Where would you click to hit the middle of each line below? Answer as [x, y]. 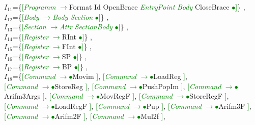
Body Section [73, 16]
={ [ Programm [34, 7]
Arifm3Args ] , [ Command [44, 96]
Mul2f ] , [153, 116]
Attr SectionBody [86, 27]
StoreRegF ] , [209, 96]
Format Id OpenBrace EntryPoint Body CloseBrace [149, 7]
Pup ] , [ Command [174, 106]
